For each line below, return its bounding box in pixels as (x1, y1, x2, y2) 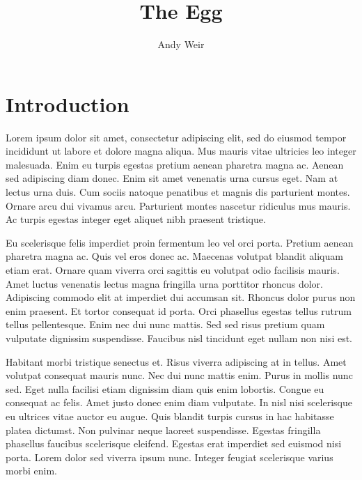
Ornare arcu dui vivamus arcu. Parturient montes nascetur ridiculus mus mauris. (6, 198, 351, 212)
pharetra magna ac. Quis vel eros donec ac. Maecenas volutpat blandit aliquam (6, 249, 343, 263)
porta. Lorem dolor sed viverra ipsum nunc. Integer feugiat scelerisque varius (6, 449, 333, 464)
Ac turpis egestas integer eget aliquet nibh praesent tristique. (6, 212, 266, 226)
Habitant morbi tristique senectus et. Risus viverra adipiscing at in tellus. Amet (6, 354, 347, 369)
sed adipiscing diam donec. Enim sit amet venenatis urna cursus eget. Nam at (6, 171, 338, 185)
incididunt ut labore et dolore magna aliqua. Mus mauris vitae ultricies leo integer (6, 144, 356, 158)
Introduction (6, 89, 129, 118)
